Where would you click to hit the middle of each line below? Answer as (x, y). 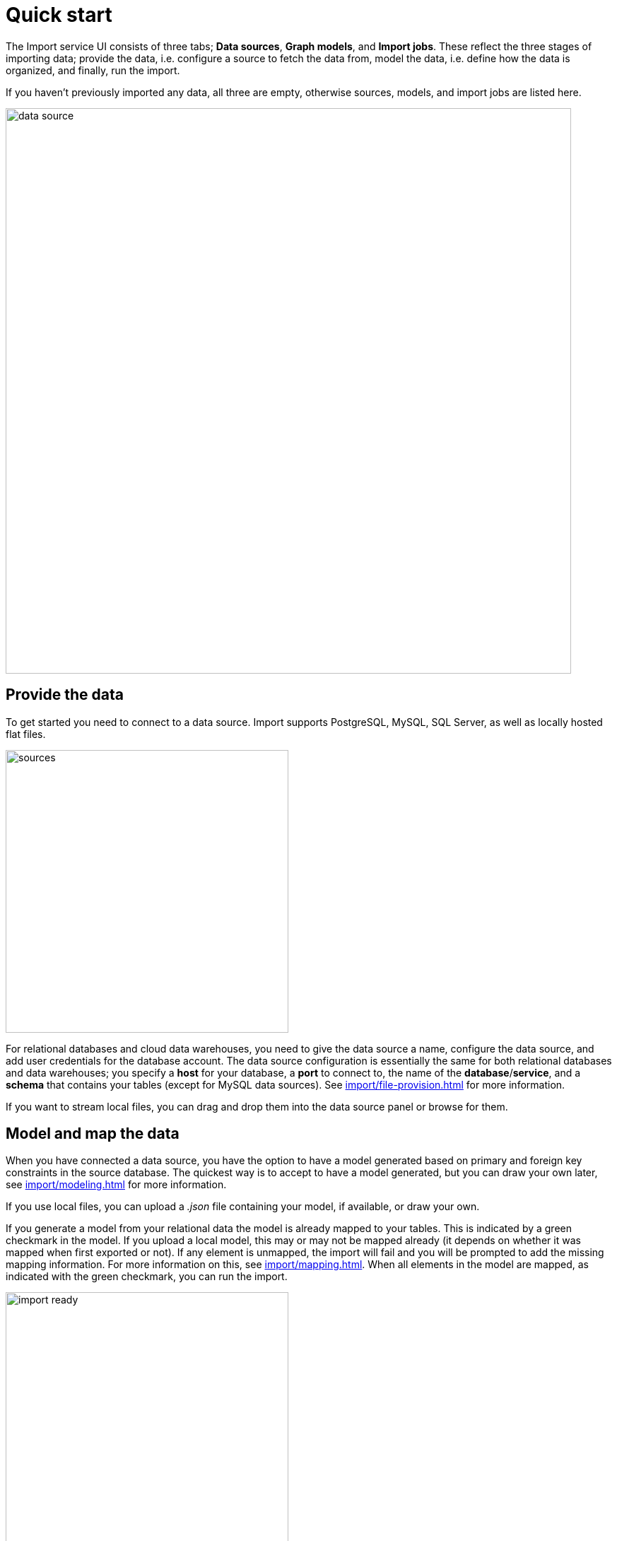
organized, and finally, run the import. (93, 70)
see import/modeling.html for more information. (116, 1185)
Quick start (59, 15)
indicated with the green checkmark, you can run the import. (147, 1277)
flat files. (26, 734)
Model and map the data (93, 1134)
